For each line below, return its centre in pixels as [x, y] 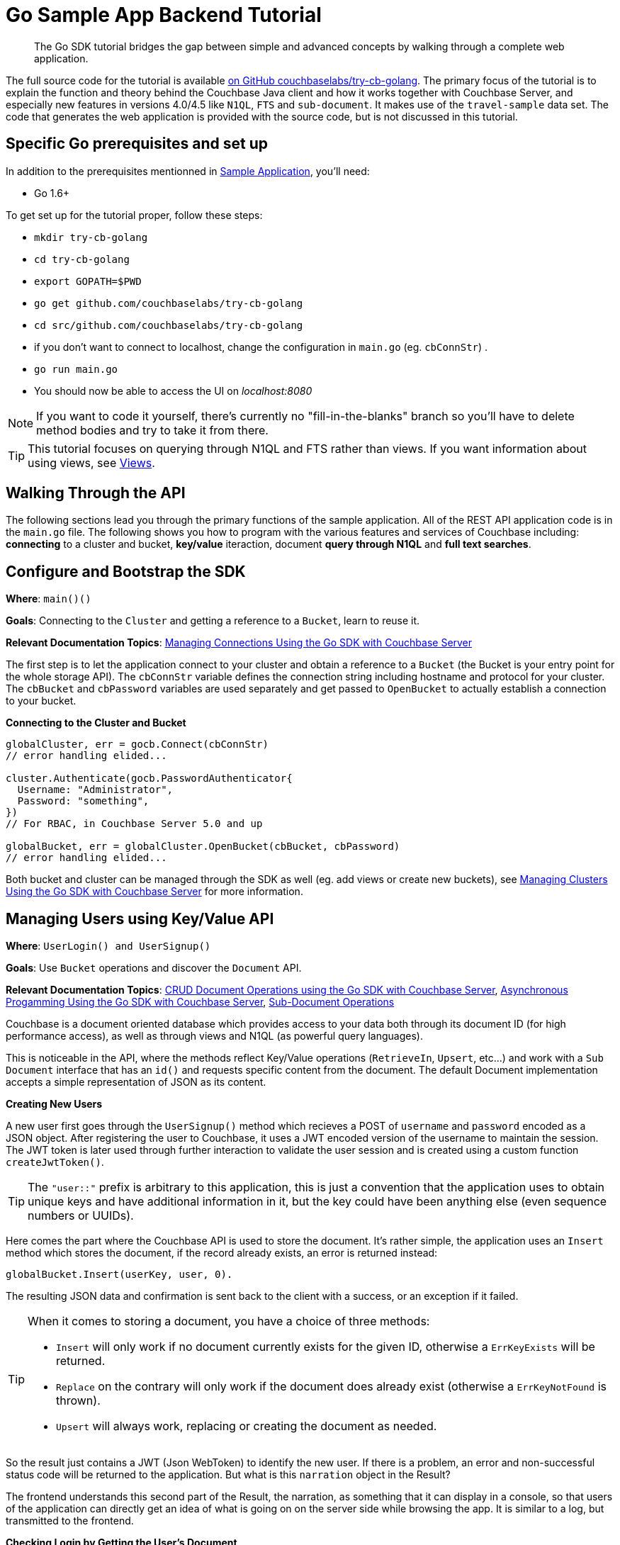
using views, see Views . [91, 462]
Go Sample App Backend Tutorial [164, 15]
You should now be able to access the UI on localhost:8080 [173, 391]
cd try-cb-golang [82, 259]
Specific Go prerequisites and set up [137, 144]
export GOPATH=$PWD [88, 281]
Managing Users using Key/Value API [140, 918]
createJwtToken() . [55, 1162]
